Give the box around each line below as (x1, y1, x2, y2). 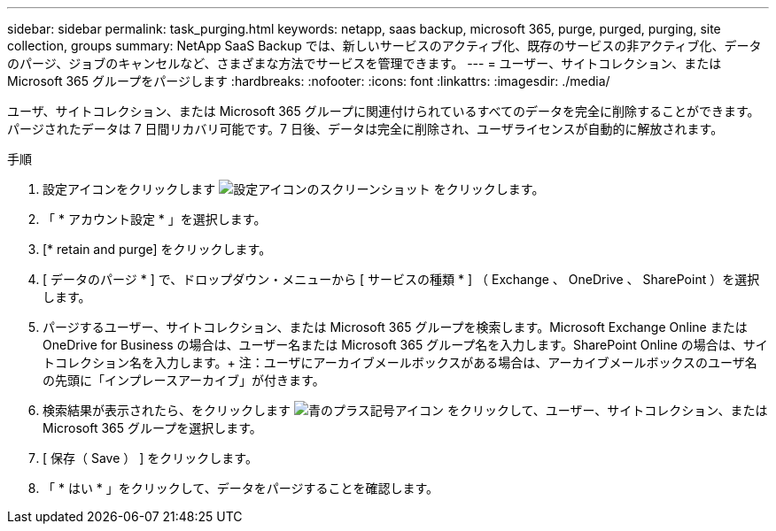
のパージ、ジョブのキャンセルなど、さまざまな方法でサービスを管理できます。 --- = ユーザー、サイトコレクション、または (7, 56, 722, 71)
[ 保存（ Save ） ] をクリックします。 (43, 450, 258, 466)
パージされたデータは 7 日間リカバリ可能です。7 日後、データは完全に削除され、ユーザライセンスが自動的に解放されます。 (7, 121, 724, 136)
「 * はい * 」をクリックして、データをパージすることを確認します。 (43, 481, 438, 496)
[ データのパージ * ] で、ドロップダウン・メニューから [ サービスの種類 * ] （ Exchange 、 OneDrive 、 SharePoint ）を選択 (43, 272, 760, 287)
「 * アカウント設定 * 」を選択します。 (43, 212, 267, 227)
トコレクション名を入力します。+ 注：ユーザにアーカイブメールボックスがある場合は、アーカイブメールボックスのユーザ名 (43, 355, 757, 370)
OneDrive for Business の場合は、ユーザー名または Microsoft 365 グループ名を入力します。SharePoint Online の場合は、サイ (43, 337, 768, 352)
